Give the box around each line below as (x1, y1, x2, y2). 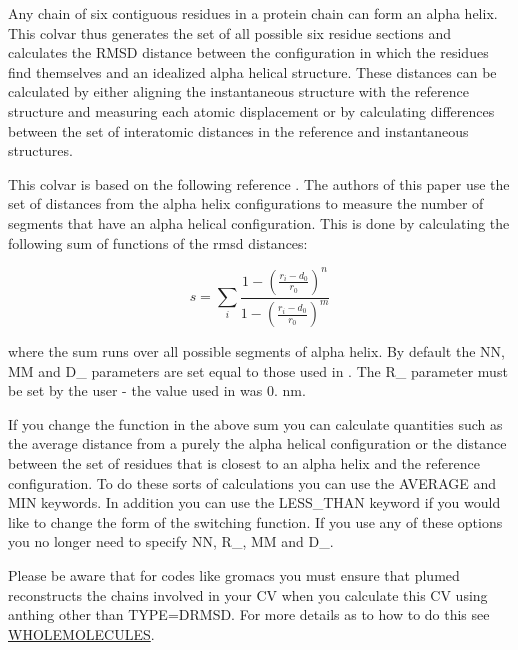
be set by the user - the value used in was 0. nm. (8, 380, 306, 401)
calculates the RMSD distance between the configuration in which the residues (8, 42, 489, 63)
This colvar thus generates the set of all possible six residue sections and (8, 22, 452, 43)
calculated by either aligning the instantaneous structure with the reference (8, 81, 469, 102)
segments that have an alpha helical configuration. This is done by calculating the (8, 212, 510, 233)
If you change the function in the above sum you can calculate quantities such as (8, 413, 503, 434)
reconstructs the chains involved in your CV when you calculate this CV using (8, 584, 488, 605)
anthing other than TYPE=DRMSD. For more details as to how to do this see (8, 604, 490, 625)
